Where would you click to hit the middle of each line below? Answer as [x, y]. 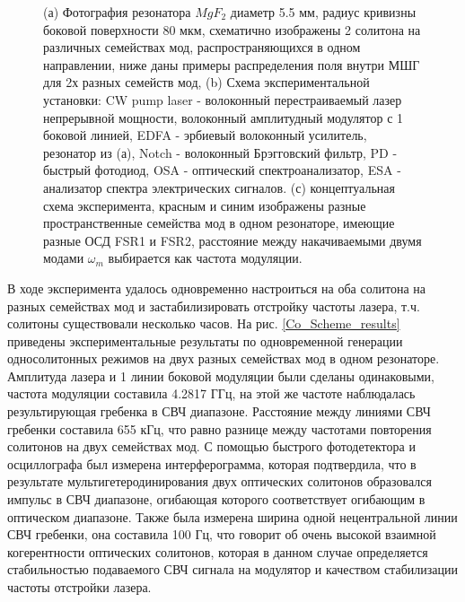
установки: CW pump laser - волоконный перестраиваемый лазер [223, 99]
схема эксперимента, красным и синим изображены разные [205, 205]
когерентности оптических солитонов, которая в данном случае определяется [218, 551]
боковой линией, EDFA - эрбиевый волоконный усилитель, [205, 135]
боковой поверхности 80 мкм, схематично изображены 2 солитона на [232, 29]
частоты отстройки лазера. [79, 587]
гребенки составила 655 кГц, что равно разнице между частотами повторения [219, 428]
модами [64, 258]
